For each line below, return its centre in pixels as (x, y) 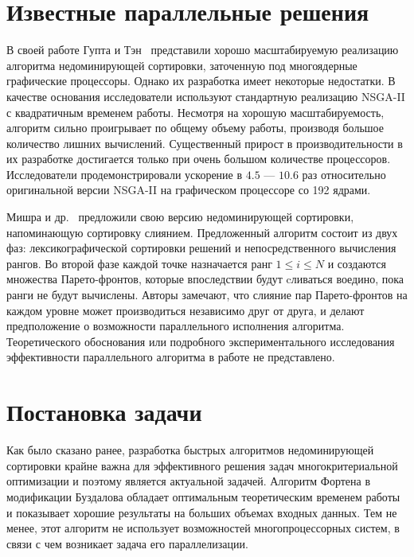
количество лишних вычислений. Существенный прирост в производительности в (205, 143)
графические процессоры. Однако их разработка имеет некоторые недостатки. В (201, 81)
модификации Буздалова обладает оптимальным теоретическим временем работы (203, 496)
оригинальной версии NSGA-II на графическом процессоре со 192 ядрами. (189, 190)
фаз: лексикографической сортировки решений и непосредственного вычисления (201, 248)
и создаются (357, 263)
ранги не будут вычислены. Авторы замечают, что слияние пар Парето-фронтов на (207, 295)
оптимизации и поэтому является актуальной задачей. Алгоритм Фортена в (189, 481)
